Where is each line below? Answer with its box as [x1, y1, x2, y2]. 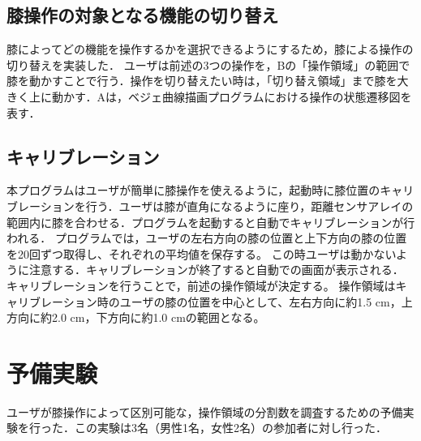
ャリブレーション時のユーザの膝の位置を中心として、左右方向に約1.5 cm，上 [6, 293, 413, 310]
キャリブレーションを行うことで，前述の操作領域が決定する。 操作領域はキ [6, 276, 407, 293]
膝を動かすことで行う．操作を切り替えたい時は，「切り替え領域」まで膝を [6, 72, 397, 89]
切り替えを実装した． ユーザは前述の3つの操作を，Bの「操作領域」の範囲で [6, 56, 410, 73]
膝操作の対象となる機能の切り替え [6, 2, 279, 28]
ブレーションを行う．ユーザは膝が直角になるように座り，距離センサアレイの [6, 197, 414, 214]
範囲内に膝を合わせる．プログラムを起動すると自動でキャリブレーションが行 [6, 213, 415, 230]
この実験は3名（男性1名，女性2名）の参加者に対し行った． [74, 419, 387, 436]
